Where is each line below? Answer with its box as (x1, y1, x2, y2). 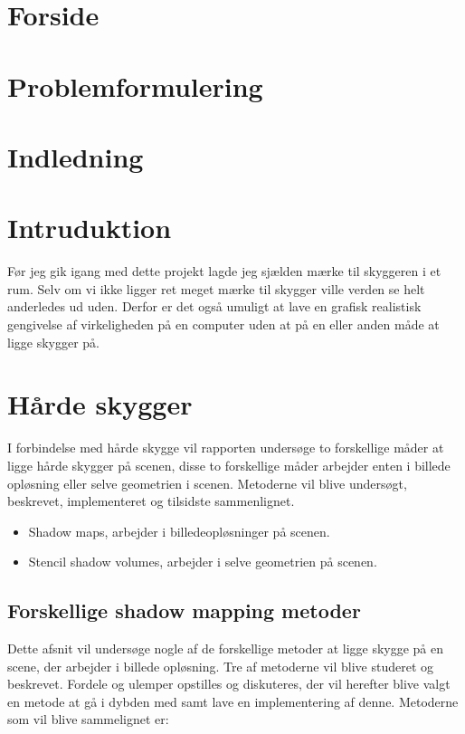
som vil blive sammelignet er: (7, 710, 169, 729)
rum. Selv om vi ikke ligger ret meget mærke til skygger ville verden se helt (7, 279, 425, 298)
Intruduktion (7, 209, 172, 246)
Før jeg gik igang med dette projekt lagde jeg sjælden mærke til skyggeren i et (7, 262, 441, 281)
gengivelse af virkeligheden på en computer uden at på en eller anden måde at (7, 315, 440, 334)
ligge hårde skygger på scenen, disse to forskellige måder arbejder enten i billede (7, 455, 451, 474)
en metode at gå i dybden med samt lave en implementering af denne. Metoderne (7, 691, 459, 710)
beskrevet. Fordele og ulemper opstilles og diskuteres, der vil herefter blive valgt (7, 674, 451, 693)
